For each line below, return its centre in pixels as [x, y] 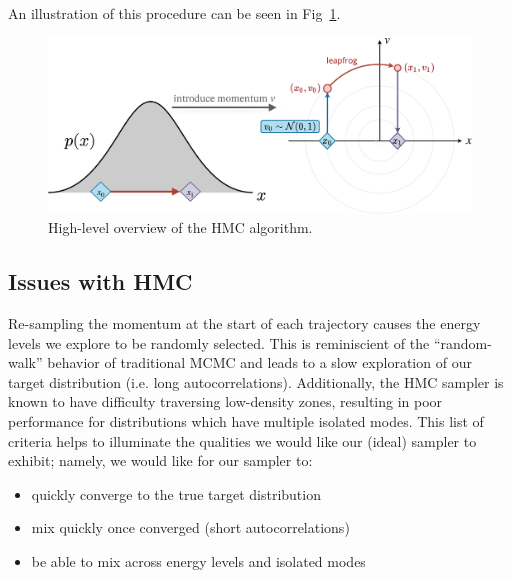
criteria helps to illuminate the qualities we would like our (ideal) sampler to [242, 440]
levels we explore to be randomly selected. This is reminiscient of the [219, 342]
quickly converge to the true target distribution [176, 493]
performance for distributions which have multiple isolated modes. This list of [246, 420]
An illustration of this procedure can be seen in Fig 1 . [174, 13]
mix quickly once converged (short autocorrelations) [190, 527]
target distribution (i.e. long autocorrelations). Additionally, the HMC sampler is [256, 381]
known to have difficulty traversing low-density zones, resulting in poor [225, 401]
